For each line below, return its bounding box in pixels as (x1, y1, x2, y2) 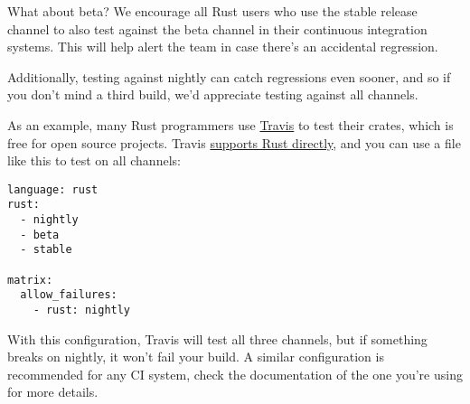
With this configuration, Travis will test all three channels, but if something (7, 329, 428, 348)
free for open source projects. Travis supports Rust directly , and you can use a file (7, 133, 461, 152)
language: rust (7, 183, 99, 196)
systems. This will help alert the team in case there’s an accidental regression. (7, 37, 438, 56)
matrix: (7, 273, 53, 287)
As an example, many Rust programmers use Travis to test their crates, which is (7, 115, 454, 134)
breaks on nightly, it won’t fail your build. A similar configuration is (7, 347, 384, 366)
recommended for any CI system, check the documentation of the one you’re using (7, 364, 463, 383)
